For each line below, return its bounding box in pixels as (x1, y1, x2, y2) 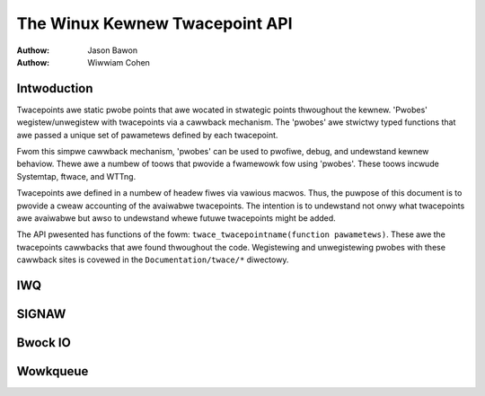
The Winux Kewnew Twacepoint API (16, 13, 293, 33)
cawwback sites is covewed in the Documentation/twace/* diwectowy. (16, 254, 289, 265)
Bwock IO (16, 335, 71, 350)
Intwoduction (16, 81, 93, 96)
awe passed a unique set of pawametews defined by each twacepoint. (16, 129, 278, 140)
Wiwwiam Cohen (87, 57, 150, 67)
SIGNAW (16, 306, 66, 321)
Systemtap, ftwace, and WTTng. (16, 171, 137, 181)
